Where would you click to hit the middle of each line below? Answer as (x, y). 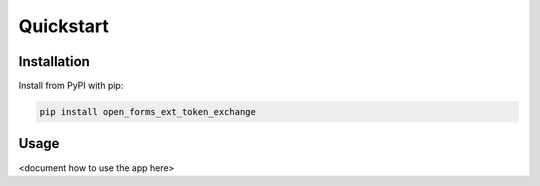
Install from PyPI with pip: (71, 86)
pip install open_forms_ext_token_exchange (148, 112)
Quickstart (64, 26)
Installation (54, 61)
